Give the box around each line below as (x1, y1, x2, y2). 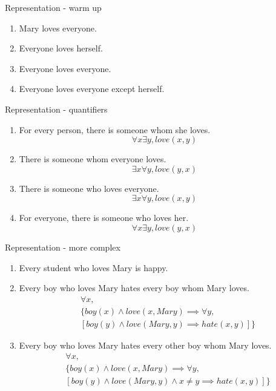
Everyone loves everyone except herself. (19, 82, 165, 95)
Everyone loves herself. (19, 42, 103, 54)
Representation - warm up (5, 1, 102, 13)
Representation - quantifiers (5, 102, 108, 115)
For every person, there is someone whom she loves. (19, 123, 211, 136)
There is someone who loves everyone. (19, 182, 159, 194)
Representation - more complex (5, 240, 120, 253)
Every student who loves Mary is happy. (19, 261, 168, 274)
